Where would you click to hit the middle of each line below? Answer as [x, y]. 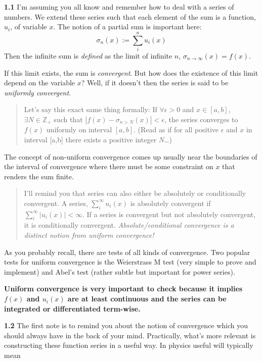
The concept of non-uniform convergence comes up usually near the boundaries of [131, 156]
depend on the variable [40, 83]
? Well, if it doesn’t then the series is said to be [155, 83]
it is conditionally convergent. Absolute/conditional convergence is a [129, 225]
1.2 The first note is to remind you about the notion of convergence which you [126, 325]
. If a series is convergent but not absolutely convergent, [169, 214]
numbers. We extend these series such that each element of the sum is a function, [130, 16]
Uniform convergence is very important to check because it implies [123, 289]
